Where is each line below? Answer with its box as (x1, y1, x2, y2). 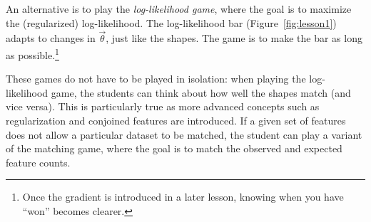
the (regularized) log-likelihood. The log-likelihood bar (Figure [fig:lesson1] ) (6, 15, 337, 30)
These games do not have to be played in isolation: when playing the (6, 71, 306, 86)
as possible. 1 (6, 46, 59, 62)
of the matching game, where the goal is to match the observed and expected (6, 141, 342, 156)
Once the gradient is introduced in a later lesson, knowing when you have (22, 189, 344, 204)
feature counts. (6, 154, 71, 169)
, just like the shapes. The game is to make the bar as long (106, 31, 362, 46)
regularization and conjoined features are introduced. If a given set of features (6, 113, 346, 128)
